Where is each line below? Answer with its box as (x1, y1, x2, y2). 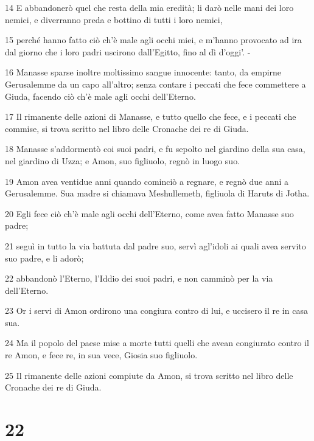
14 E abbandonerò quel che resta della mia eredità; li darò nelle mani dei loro (5, 1, 294, 13)
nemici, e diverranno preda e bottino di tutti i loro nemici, (5, 13, 223, 26)
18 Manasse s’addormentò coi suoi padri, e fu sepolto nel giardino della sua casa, (5, 142, 305, 155)
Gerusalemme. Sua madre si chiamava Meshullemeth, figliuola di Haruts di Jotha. (5, 187, 310, 200)
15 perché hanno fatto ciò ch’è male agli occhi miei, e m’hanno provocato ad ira (5, 33, 302, 46)
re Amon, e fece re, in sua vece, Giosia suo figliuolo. (5, 349, 198, 361)
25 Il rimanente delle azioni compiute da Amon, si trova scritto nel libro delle (5, 369, 293, 381)
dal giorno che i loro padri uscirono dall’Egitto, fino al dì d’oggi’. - (5, 45, 251, 58)
